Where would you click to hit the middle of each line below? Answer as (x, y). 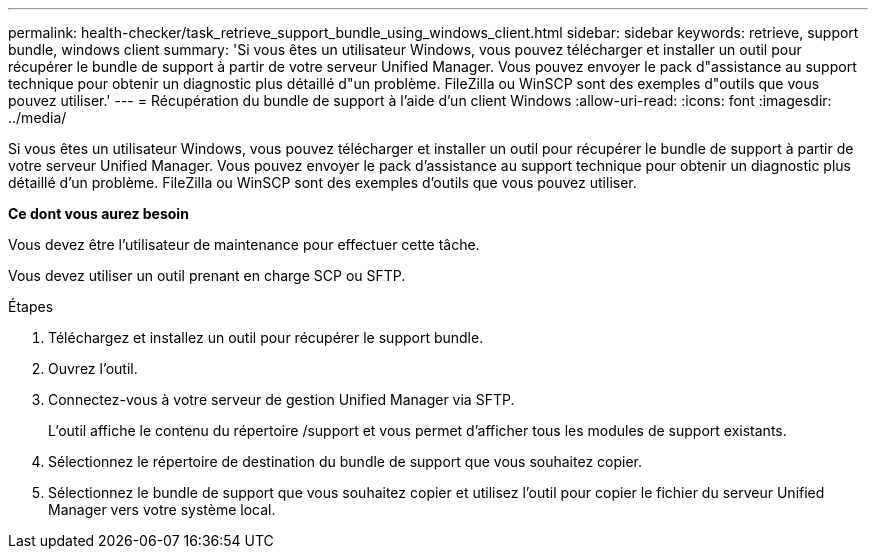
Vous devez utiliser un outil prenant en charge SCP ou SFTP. (207, 275)
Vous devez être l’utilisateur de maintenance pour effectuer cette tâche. (244, 244)
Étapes (31, 306)
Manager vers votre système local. (162, 509)
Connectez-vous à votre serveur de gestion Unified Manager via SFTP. (281, 399)
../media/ (37, 117)
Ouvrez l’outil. (93, 368)
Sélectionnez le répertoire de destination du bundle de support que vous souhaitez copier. (345, 461)
